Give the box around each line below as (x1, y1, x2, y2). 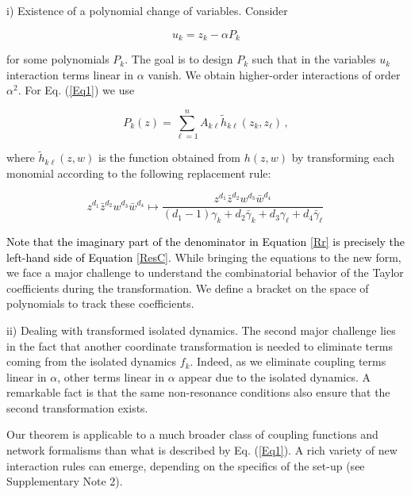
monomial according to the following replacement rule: (6, 164, 271, 181)
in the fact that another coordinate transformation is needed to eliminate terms (6, 337, 393, 354)
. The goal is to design (125, 51, 233, 67)
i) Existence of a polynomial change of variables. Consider (6, 2, 288, 18)
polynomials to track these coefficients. (6, 295, 194, 312)
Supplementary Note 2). (6, 473, 123, 489)
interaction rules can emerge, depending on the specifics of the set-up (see (6, 457, 365, 474)
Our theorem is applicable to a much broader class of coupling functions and (6, 426, 378, 443)
